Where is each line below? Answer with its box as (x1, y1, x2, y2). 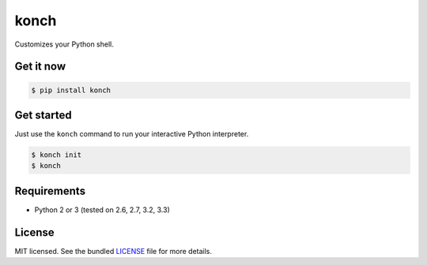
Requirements (14, 184, 86, 197)
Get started (14, 108, 72, 121)
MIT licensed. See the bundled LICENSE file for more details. (14, 246, 213, 256)
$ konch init (31, 151, 82, 159)
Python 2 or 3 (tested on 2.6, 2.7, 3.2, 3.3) (34, 205, 170, 215)
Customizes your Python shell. (14, 39, 114, 49)
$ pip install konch (31, 85, 111, 95)
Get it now (14, 60, 66, 73)
